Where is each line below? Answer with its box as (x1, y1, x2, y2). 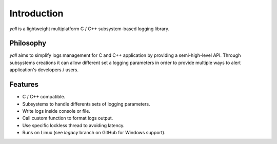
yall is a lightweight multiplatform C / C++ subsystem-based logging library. (9, 26, 170, 32)
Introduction (9, 8, 64, 19)
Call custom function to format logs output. (22, 115, 113, 121)
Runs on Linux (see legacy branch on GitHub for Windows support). (22, 130, 166, 136)
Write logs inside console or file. (22, 108, 91, 114)
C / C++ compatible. (22, 94, 66, 100)
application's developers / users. (9, 67, 79, 73)
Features (9, 80, 38, 89)
